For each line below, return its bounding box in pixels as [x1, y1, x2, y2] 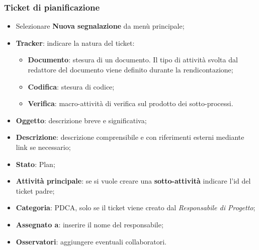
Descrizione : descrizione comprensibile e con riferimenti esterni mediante [16, 132, 244, 142]
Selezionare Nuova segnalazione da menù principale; [16, 21, 185, 31]
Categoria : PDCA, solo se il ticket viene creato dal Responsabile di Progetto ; [16, 202, 255, 213]
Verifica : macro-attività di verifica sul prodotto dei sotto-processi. [28, 98, 233, 109]
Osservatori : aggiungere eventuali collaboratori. [16, 236, 166, 246]
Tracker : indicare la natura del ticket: [16, 37, 135, 48]
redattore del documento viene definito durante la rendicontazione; [28, 64, 233, 74]
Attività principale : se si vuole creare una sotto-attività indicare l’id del [16, 176, 251, 186]
